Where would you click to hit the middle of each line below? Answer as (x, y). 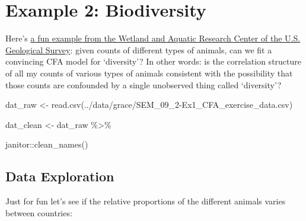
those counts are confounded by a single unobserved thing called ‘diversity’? (144, 84)
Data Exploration (60, 176)
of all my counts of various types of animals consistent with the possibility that (149, 73)
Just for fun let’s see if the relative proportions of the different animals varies (146, 201)
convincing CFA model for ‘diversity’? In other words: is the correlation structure (153, 61)
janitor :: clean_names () (47, 144)
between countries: (39, 212)
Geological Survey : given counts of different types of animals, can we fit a (139, 49)
